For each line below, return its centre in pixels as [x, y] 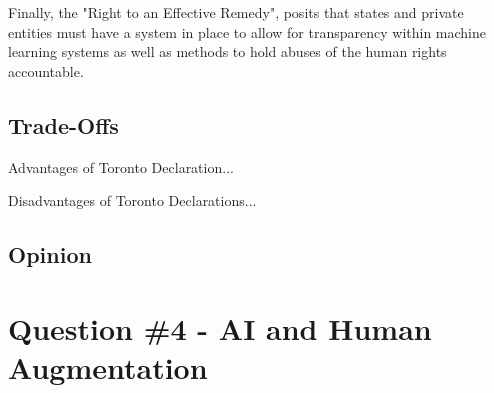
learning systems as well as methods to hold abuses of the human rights [227, 51]
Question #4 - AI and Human [220, 327]
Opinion [50, 254]
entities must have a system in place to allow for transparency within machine [247, 31]
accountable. [46, 70]
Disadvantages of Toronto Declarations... [132, 200]
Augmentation [108, 366]
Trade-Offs [63, 124]
